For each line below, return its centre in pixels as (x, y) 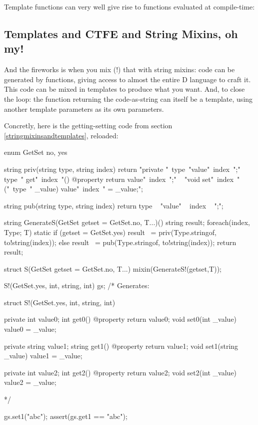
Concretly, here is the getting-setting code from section (88, 126)
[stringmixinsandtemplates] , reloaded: (61, 135)
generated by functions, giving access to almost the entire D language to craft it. (127, 79)
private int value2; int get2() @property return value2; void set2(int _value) (120, 372)
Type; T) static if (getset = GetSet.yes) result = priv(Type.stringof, (110, 232)
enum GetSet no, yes (36, 152)
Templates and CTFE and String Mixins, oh (121, 33)
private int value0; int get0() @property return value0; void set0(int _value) (120, 319)
